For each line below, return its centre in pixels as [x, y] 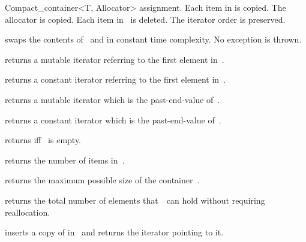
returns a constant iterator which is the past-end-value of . [113, 120]
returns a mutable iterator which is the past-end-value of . [112, 99]
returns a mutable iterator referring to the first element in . [115, 59]
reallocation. [28, 212]
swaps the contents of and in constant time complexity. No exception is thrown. [153, 39]
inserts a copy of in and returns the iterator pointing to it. [114, 232]
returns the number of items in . [65, 160]
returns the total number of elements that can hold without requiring [135, 200]
